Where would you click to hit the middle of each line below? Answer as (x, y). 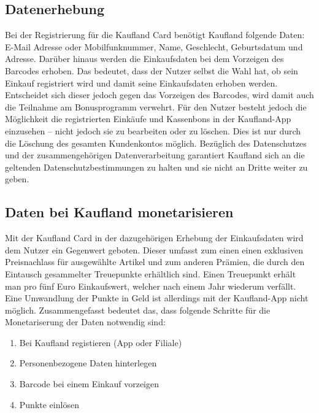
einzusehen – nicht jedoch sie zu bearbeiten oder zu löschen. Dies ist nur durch (153, 130)
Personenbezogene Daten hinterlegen (88, 363)
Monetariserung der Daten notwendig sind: (85, 322)
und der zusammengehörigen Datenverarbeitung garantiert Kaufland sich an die (155, 155)
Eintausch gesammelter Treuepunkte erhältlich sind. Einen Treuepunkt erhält (151, 273)
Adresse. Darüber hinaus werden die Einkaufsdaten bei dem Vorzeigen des (144, 59)
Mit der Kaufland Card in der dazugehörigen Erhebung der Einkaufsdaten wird (154, 238)
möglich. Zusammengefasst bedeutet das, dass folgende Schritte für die (138, 310)
